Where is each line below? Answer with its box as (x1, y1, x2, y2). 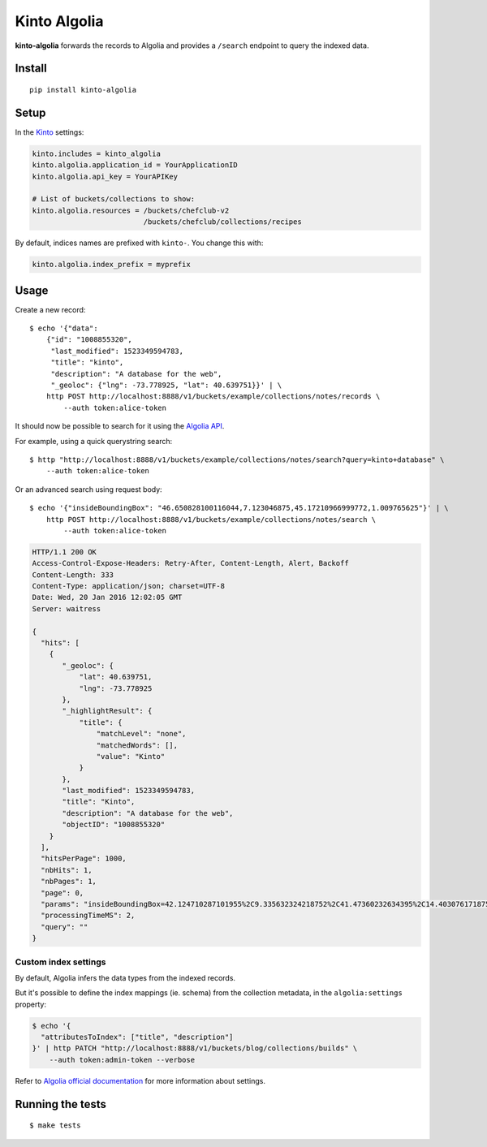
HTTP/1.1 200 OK (32, 547, 97, 556)
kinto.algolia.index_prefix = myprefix (32, 260, 191, 270)
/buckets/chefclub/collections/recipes (143, 218, 302, 226)
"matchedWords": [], (96, 740, 179, 750)
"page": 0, (41, 888, 84, 897)
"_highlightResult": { (62, 706, 153, 716)
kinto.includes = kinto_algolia (32, 149, 162, 158)
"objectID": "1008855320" (62, 820, 166, 830)
